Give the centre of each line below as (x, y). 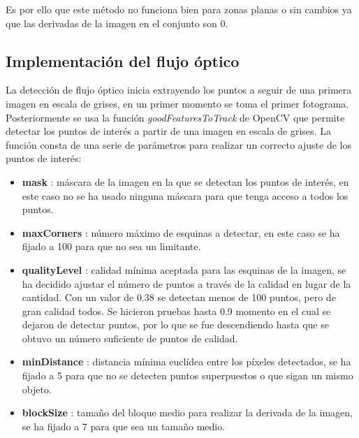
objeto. (37, 389)
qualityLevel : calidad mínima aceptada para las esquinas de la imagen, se (184, 269)
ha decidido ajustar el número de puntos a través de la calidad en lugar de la (186, 283)
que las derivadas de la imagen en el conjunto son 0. (117, 23)
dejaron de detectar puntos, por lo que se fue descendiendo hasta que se (175, 324)
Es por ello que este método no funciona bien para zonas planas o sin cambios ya (179, 9)
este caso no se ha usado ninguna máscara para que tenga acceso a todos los (185, 195)
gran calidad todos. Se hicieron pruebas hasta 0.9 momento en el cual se (176, 311)
